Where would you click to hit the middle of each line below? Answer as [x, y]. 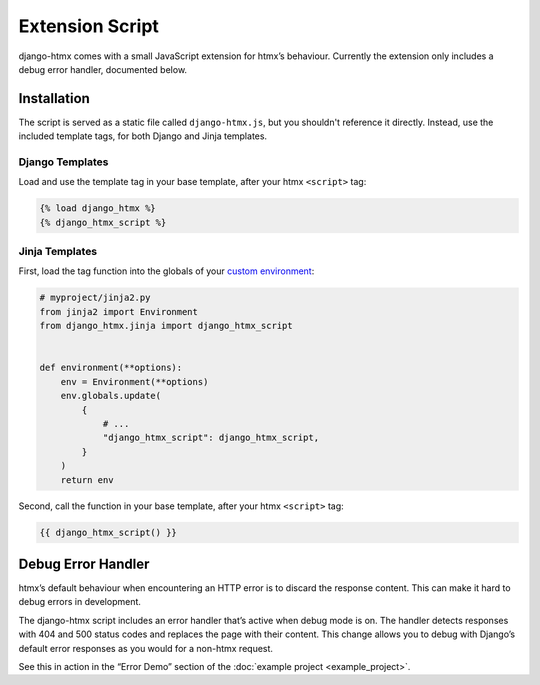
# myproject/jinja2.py [95, 298]
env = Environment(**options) [134, 381]
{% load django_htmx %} [98, 208]
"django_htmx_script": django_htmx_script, [211, 438]
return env [87, 479]
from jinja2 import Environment [119, 311]
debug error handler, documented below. [103, 69]
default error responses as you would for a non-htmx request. [146, 648]
